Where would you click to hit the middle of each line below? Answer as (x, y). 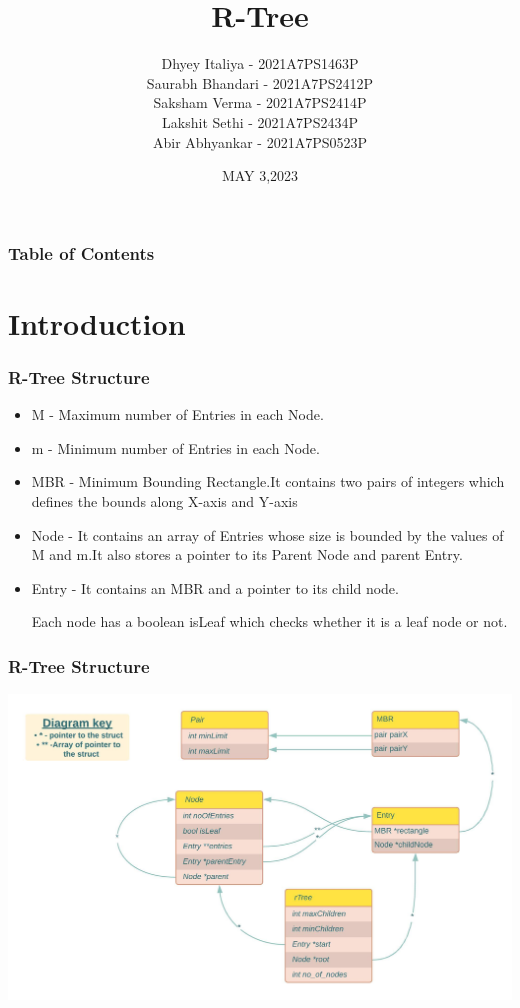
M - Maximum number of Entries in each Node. (177, 414)
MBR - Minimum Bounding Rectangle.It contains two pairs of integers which (268, 481)
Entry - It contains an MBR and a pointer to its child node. (215, 587)
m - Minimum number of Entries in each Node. (175, 447)
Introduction (97, 322)
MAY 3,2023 (260, 175)
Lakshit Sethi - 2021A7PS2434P (260, 121)
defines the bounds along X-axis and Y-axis (164, 500)
